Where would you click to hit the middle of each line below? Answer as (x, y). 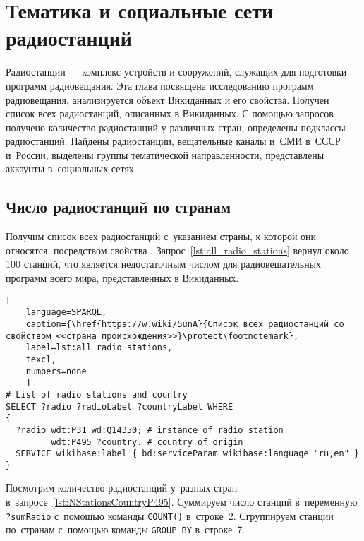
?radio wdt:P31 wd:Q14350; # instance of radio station (150, 430)
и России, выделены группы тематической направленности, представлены (165, 154)
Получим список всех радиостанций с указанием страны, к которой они (161, 236)
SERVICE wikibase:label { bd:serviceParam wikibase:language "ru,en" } (188, 454)
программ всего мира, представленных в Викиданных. (122, 278)
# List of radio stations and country (97, 394)
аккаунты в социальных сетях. (71, 168)
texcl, (41, 359)
